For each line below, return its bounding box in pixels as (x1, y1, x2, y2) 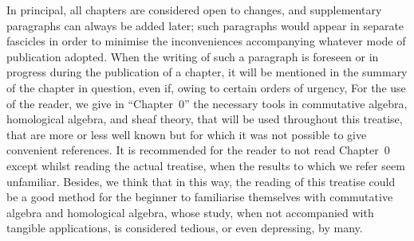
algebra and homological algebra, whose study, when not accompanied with (6, 204, 374, 220)
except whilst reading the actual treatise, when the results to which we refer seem (6, 157, 405, 173)
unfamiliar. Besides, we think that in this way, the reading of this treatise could (6, 173, 396, 189)
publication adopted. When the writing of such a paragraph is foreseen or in (6, 48, 379, 64)
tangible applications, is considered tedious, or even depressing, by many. (6, 220, 363, 236)
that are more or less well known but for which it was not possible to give (6, 126, 367, 142)
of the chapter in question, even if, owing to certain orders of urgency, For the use (6, 79, 406, 95)
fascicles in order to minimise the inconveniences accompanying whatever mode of (6, 33, 406, 49)
